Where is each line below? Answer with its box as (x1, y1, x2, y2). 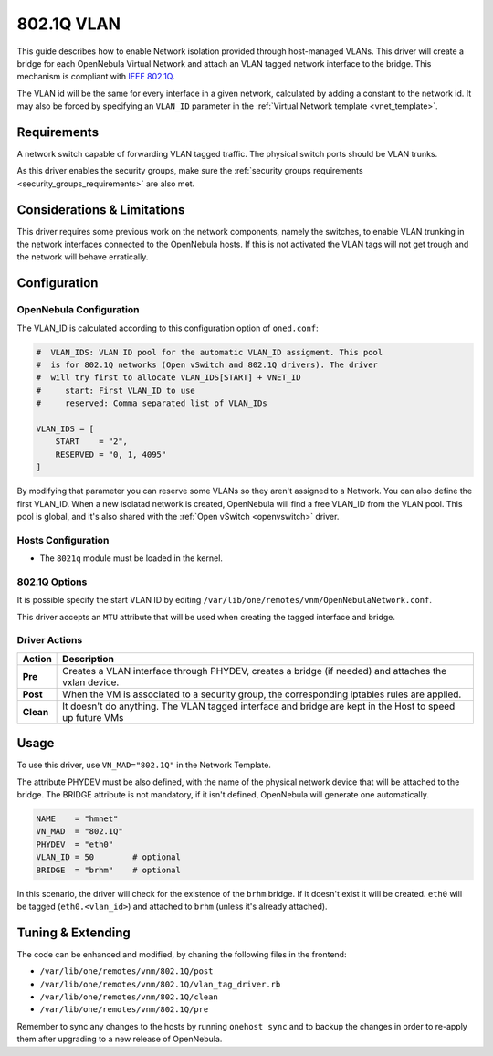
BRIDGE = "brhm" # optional (36, 864, 182, 875)
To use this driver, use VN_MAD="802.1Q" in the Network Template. (16, 759, 271, 771)
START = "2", (55, 437, 128, 447)
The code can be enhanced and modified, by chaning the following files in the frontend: (16, 948, 347, 959)
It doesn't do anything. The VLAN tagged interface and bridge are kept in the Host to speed (62, 700, 456, 713)
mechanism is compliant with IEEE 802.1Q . (16, 71, 175, 82)
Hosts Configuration (16, 533, 110, 546)
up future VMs (62, 711, 124, 723)
